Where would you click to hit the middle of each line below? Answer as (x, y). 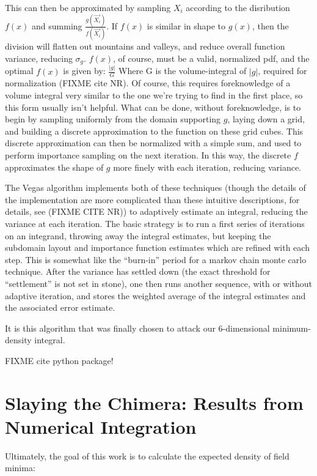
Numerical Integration (101, 426)
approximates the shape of (54, 167)
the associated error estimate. (60, 307)
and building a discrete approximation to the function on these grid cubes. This (154, 131)
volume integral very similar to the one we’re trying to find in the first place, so (154, 95)
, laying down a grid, (266, 119)
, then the (270, 25)
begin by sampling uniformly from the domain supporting (113, 119)
